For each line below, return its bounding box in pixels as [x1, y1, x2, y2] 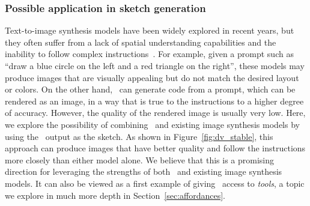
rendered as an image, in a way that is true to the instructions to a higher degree [5, 94, 304, 107]
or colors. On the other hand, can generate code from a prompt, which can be [5, 83, 296, 95]
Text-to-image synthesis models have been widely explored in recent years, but [5, 24, 294, 37]
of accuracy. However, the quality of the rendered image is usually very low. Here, [5, 106, 306, 119]
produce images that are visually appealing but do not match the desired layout [5, 71, 299, 83]
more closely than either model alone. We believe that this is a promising [5, 153, 275, 166]
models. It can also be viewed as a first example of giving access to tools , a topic [5, 177, 305, 189]
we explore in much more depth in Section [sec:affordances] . [5, 189, 225, 201]
